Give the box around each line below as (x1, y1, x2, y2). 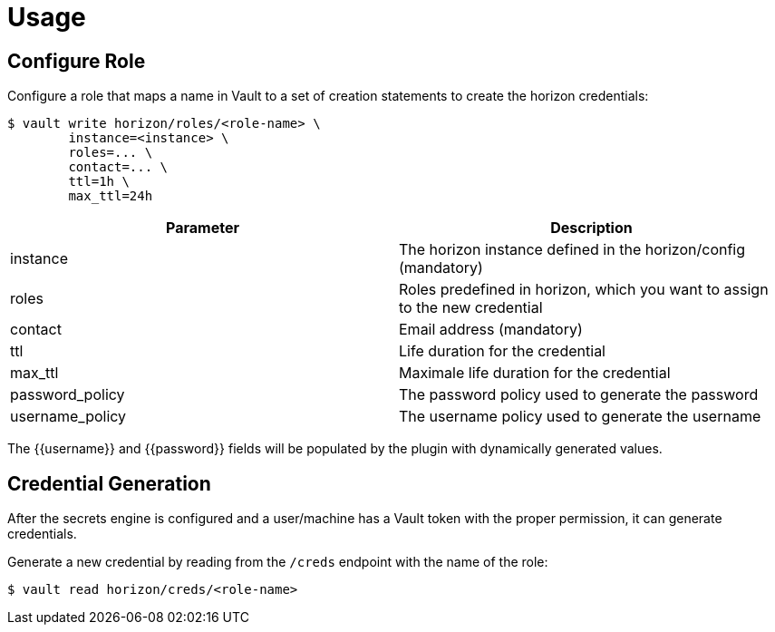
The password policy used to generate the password (399, 385, 759, 404)
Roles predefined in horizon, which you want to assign (399, 280, 769, 299)
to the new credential (399, 298, 543, 317)
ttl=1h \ (68, 174, 130, 190)
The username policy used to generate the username (399, 407, 761, 426)
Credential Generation (7, 472, 211, 495)
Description (550, 219, 633, 238)
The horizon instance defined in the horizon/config (399, 240, 746, 259)
